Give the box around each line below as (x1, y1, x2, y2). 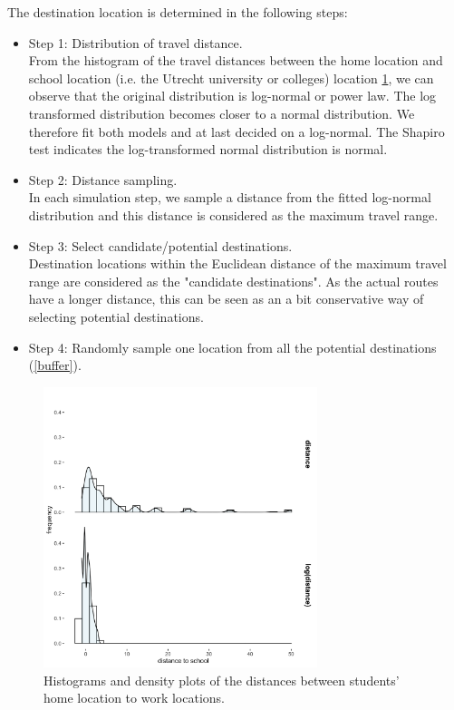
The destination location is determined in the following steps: (7, 3, 348, 21)
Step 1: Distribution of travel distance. (28, 33, 243, 52)
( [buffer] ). (28, 355, 82, 374)
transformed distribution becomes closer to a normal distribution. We (28, 103, 415, 122)
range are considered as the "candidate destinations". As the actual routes (28, 271, 439, 290)
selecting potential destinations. (28, 306, 204, 326)
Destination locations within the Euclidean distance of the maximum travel (28, 254, 447, 273)
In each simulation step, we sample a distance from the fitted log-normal (28, 188, 431, 207)
